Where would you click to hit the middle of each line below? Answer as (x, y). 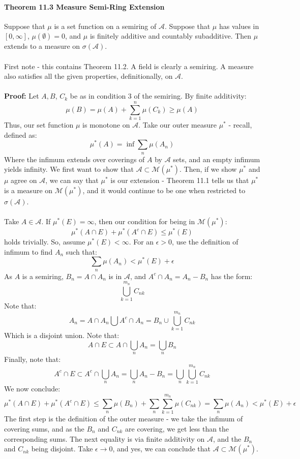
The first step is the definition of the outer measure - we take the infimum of (124, 419)
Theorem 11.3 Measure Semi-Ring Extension (84, 6)
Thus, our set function (39, 125)
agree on (24, 180)
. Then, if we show (208, 169)
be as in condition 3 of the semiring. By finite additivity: (158, 96)
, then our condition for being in (145, 221)
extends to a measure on (42, 46)
